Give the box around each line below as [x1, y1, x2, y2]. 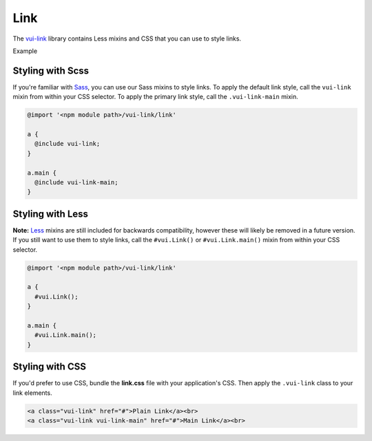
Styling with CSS [12, 361, 86, 373]
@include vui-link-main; [34, 178, 118, 186]
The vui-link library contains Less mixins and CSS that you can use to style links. [12, 34, 241, 43]
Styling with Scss [12, 65, 90, 76]
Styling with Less [12, 208, 89, 219]
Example [12, 47, 38, 55]
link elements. [12, 389, 52, 397]
